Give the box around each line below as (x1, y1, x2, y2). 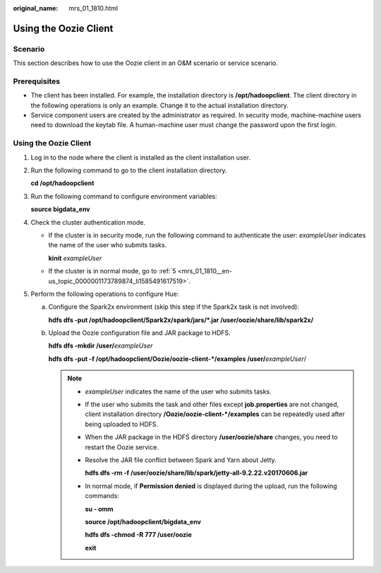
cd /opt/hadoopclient (30, 179, 95, 187)
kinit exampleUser (48, 254, 102, 262)
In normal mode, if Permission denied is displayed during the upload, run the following (85, 481, 338, 490)
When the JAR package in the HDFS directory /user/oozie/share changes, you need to (85, 433, 338, 442)
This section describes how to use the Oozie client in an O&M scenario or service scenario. (13, 59, 278, 67)
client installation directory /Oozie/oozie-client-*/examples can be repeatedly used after (85, 410, 345, 418)
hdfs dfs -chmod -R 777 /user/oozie (85, 531, 192, 539)
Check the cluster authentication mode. (30, 218, 146, 226)
